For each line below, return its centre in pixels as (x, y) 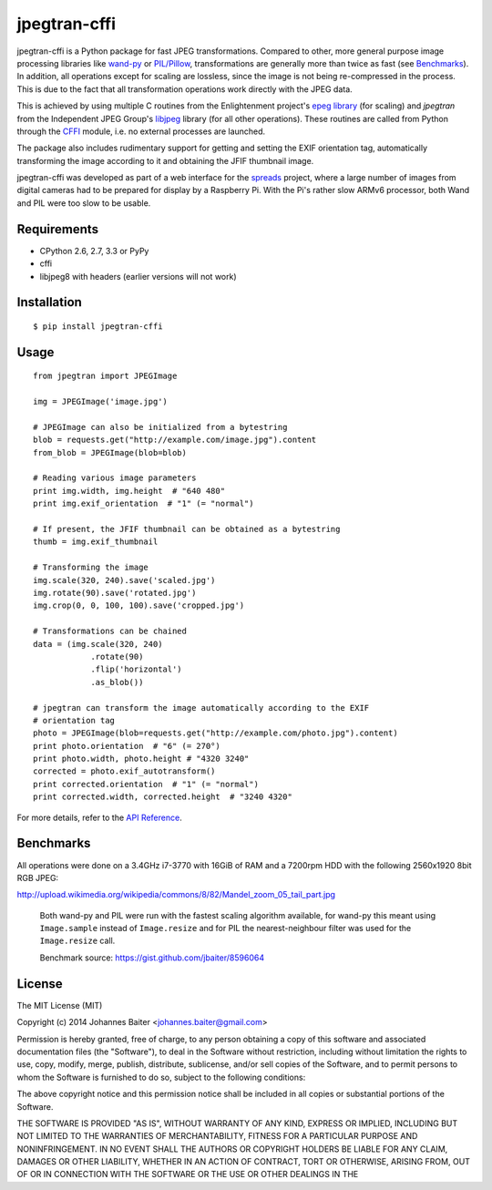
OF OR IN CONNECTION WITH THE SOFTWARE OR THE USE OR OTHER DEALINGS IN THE (188, 1175)
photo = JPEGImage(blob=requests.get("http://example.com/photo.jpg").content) (215, 733)
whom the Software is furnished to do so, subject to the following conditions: (161, 1077)
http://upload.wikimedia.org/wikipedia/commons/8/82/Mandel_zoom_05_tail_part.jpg (176, 895)
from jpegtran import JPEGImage (105, 376)
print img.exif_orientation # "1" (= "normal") (143, 504)
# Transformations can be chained (110, 631)
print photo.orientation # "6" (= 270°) (127, 746)
